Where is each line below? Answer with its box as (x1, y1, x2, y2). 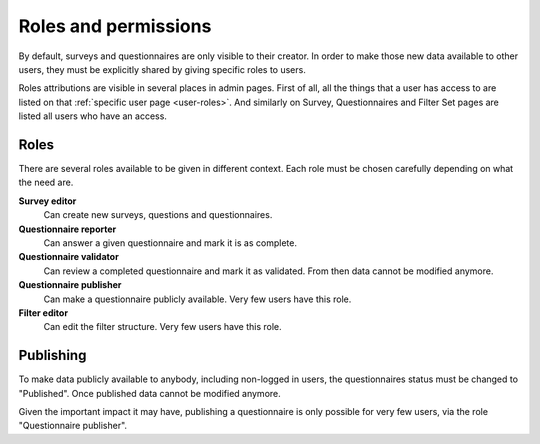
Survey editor (18, 195, 77, 207)
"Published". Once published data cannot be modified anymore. (18, 387, 282, 399)
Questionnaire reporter (18, 223, 117, 235)
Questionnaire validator (18, 251, 119, 263)
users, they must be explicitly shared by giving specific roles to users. (18, 63, 307, 75)
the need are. (18, 176, 74, 189)
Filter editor (18, 306, 69, 319)
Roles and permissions (18, 15, 212, 37)
